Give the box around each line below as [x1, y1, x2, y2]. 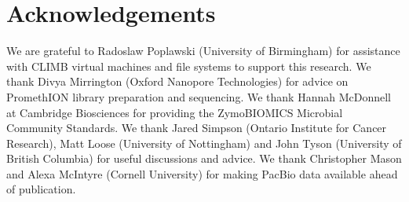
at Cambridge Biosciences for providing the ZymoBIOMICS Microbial [6, 104, 343, 120]
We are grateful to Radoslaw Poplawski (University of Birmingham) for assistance [6, 42, 400, 59]
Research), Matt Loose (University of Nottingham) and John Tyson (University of [6, 134, 402, 151]
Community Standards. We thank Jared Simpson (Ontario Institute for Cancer [6, 119, 387, 136]
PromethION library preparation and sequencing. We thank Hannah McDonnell [6, 88, 391, 105]
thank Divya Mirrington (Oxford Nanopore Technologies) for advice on [6, 73, 349, 90]
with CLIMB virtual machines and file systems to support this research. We [6, 57, 371, 74]
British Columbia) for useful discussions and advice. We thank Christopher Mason [6, 150, 402, 167]
